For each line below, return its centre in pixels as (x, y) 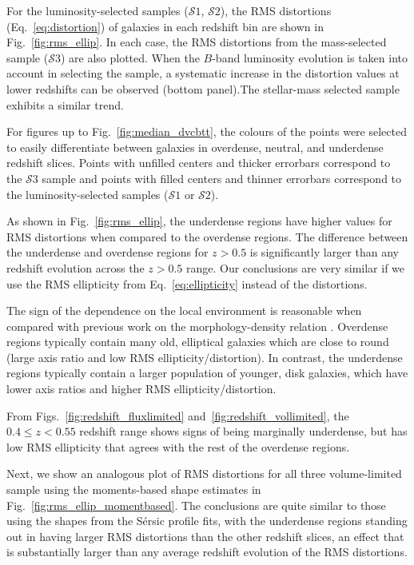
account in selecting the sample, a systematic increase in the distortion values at (203, 73)
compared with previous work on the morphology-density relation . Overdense (197, 326)
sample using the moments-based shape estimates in (134, 489)
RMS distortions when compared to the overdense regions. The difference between (207, 236)
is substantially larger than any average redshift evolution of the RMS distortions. (207, 552)
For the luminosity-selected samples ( (98, 10)
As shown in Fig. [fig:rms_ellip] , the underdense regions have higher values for (199, 221)
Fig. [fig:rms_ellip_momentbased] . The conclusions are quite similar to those (196, 505)
